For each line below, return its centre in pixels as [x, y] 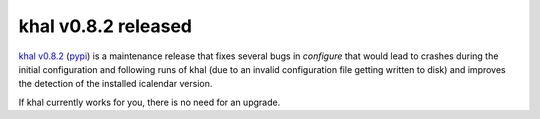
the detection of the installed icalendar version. [115, 84]
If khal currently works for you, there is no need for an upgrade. [149, 102]
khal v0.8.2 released [105, 26]
